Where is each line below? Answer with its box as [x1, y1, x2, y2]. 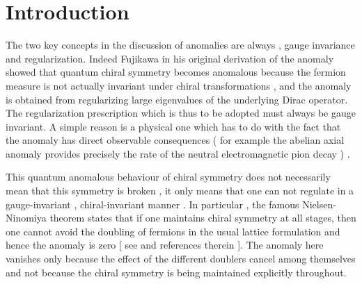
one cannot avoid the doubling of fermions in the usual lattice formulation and [6, 224, 340, 238]
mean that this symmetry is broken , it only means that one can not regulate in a [6, 183, 354, 198]
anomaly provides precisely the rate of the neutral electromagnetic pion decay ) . [6, 146, 350, 160]
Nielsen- [302, 197, 336, 211]
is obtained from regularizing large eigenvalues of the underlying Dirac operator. [6, 92, 348, 106]
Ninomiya [6, 210, 47, 225]
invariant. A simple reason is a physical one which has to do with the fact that [6, 119, 341, 133]
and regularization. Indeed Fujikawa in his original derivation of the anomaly [6, 51, 334, 65]
